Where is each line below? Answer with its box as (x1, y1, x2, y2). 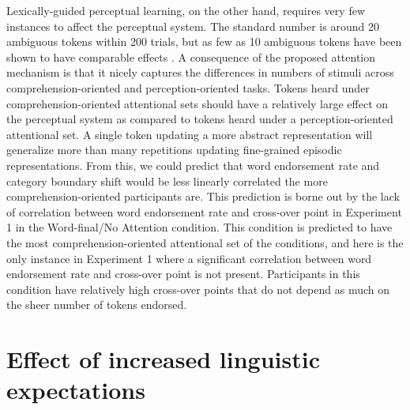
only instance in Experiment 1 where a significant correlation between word (6, 250, 372, 266)
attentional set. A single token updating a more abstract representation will (6, 126, 373, 142)
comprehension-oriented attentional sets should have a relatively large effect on (6, 95, 389, 111)
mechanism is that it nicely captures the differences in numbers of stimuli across (6, 64, 394, 81)
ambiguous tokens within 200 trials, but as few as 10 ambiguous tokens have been (6, 33, 402, 50)
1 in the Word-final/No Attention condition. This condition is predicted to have (6, 219, 393, 235)
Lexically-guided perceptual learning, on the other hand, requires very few (6, 2, 365, 18)
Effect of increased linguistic (6, 343, 320, 375)
